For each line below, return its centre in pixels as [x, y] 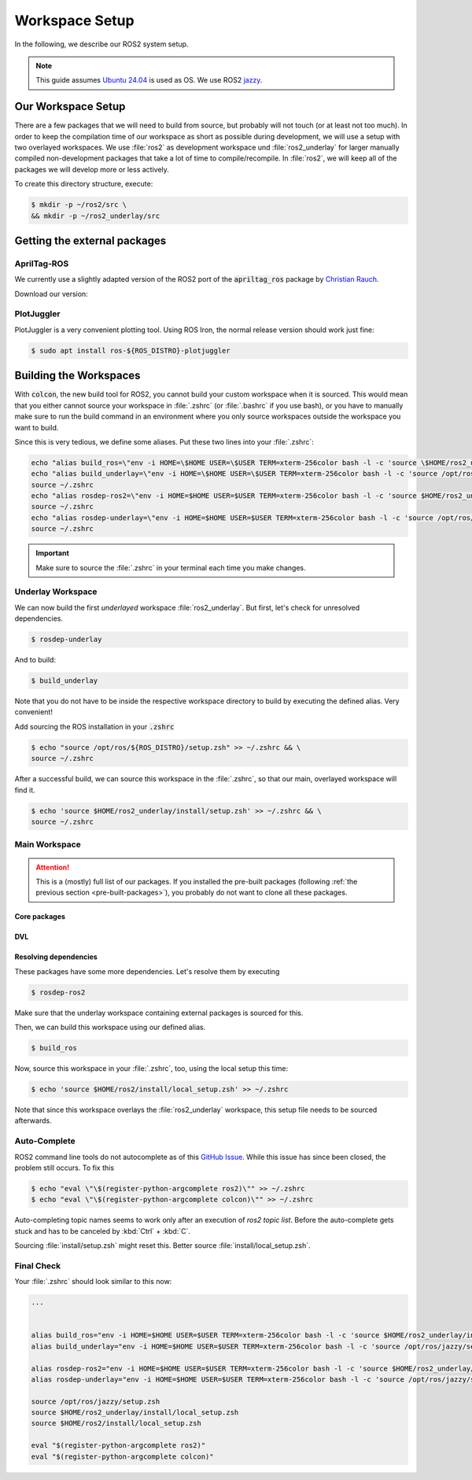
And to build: [35, 660]
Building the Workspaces [77, 376]
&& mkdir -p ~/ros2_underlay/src [96, 216]
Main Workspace [48, 844]
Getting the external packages [90, 240]
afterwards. [33, 1120]
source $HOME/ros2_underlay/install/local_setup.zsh [135, 1413]
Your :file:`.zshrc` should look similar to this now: [93, 1282]
